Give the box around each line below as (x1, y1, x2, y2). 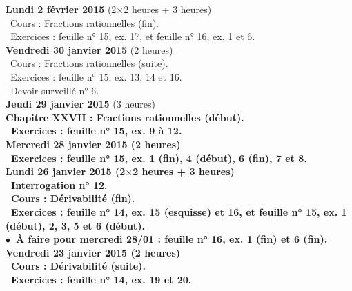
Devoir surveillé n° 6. (10, 83, 99, 97)
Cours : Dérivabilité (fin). (11, 191, 135, 205)
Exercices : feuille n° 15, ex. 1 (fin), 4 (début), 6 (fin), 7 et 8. (11, 150, 307, 165)
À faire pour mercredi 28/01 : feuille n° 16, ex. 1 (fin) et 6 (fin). (16, 232, 328, 246)
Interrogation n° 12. (11, 177, 108, 192)
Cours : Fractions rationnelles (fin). (10, 15, 159, 30)
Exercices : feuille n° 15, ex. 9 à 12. (11, 123, 182, 138)
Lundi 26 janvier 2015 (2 (6, 164, 126, 179)
